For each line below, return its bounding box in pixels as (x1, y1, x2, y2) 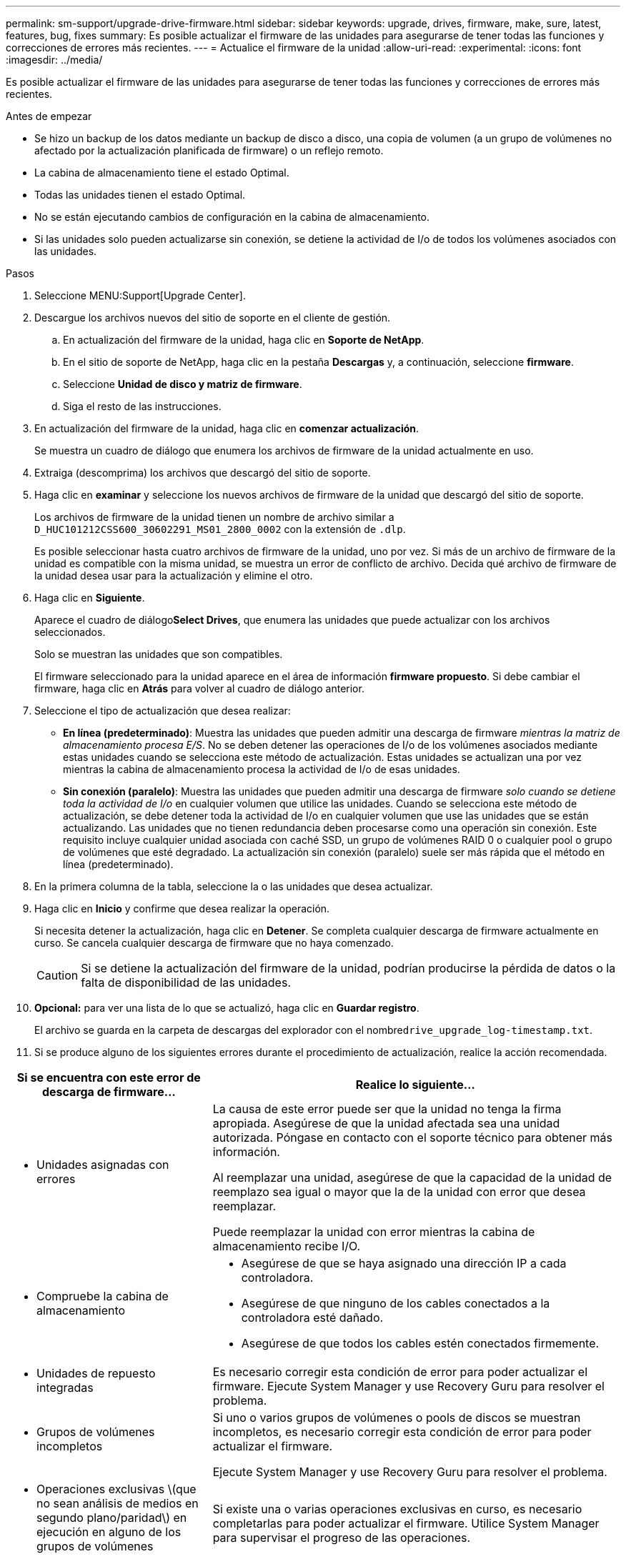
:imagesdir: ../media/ (6, 54, 103, 66)
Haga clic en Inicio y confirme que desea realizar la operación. (34, 902, 330, 915)
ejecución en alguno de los (36, 1525, 182, 1539)
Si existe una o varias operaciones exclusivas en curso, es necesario (212, 1502, 582, 1516)
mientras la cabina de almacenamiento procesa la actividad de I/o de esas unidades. (63, 763, 460, 775)
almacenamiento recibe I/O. (212, 1239, 361, 1253)
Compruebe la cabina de (36, 1289, 169, 1303)
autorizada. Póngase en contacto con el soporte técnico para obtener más (212, 1130, 612, 1145)
